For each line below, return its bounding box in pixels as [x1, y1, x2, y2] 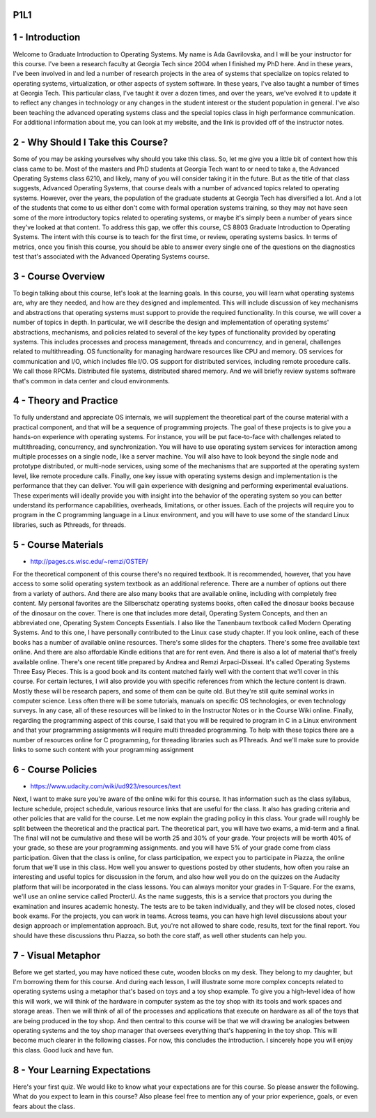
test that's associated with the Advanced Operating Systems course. [13, 252, 210, 261]
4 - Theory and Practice [13, 395, 118, 407]
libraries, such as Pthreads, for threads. [13, 520, 127, 529]
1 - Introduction [13, 31, 81, 43]
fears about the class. [13, 1102, 76, 1110]
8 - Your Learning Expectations [13, 1064, 151, 1076]
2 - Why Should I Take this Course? [13, 137, 169, 148]
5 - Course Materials [13, 539, 104, 551]
